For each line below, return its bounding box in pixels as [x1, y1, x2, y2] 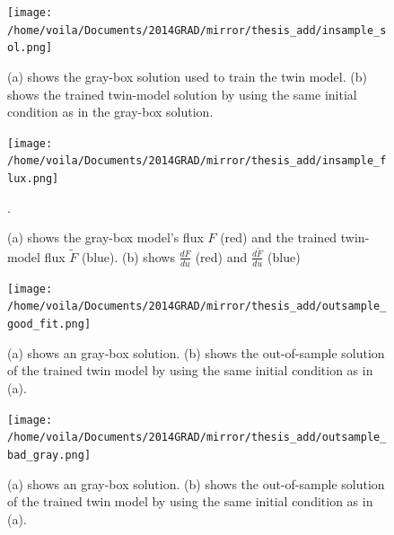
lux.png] [7, 172, 59, 186]
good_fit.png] [7, 318, 92, 331]
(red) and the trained [220, 228, 337, 247]
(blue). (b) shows [81, 247, 175, 266]
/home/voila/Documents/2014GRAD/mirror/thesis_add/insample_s [7, 23, 387, 37]
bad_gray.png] [7, 448, 92, 461]
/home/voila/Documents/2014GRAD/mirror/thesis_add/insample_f [7, 154, 387, 168]
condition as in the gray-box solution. [7, 102, 214, 121]
